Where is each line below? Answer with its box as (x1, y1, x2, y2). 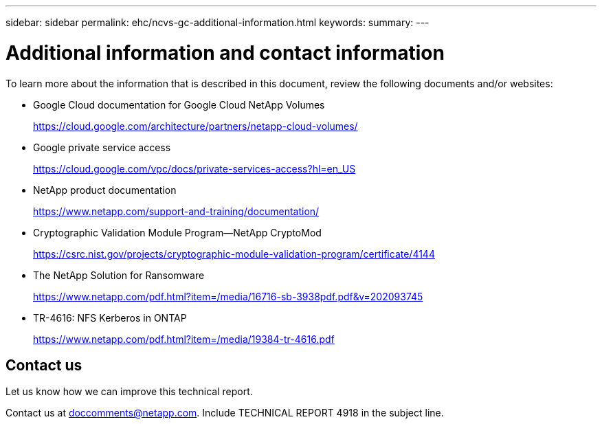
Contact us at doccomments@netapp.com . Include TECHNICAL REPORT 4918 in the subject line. (5, 407, 444, 419)
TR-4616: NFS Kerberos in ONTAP (33, 311, 187, 324)
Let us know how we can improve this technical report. (5, 386, 253, 398)
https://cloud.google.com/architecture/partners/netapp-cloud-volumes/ (33, 120, 358, 132)
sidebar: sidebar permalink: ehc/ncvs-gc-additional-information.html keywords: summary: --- (5, 16, 430, 28)
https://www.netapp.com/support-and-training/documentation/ (33, 205, 320, 217)
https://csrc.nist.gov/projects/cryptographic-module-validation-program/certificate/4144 (33, 247, 435, 260)
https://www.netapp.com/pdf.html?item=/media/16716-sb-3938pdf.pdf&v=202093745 (33, 290, 423, 302)
